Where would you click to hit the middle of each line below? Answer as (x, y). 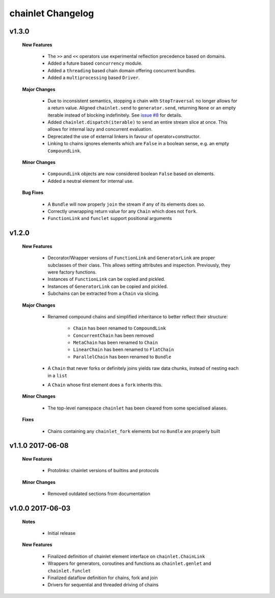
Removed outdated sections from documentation (99, 494)
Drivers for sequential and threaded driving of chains (103, 585)
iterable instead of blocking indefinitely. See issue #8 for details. (115, 115)
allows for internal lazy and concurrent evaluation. (100, 129)
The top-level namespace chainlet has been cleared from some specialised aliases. (137, 408)
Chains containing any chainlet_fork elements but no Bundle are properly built (134, 431)
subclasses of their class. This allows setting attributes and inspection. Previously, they (139, 265)
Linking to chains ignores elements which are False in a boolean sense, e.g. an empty (138, 144)
